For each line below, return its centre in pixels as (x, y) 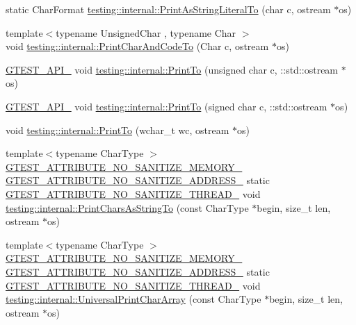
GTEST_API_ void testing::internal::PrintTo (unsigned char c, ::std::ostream (172, 69)
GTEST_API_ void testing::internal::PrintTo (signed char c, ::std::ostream (167, 106)
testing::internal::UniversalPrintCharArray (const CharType (133, 299)
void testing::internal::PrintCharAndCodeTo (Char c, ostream (137, 46)
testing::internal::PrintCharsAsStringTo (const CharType (127, 207)
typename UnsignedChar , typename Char (146, 32)
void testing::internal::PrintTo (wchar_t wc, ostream (118, 130)
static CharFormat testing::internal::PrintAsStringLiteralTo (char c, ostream (168, 9)
